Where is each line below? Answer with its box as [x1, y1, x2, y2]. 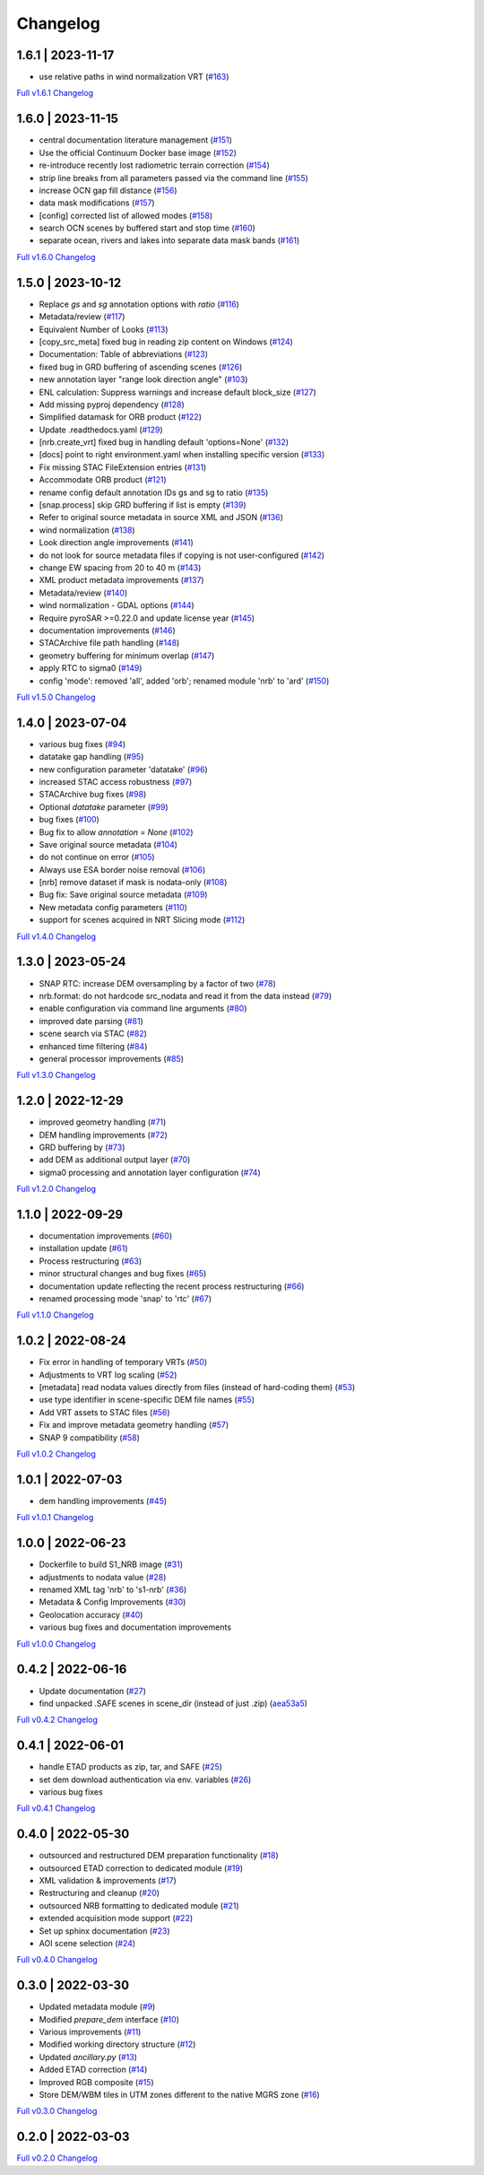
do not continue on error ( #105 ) [39, 852, 156, 863]
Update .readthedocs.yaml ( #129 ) [39, 424, 163, 435]
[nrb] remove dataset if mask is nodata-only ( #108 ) [39, 877, 228, 888]
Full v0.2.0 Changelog [16, 2153, 98, 2163]
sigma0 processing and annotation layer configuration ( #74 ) [39, 1167, 261, 1178]
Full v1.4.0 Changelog [16, 931, 97, 942]
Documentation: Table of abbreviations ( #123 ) [39, 349, 209, 360]
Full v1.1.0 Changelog [16, 1309, 94, 1320]
